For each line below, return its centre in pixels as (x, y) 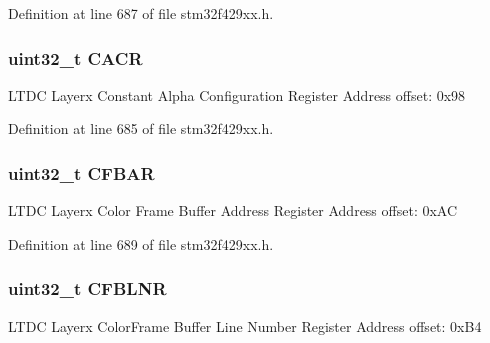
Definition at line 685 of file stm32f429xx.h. (141, 128)
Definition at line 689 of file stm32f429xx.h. (141, 243)
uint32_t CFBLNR (87, 288)
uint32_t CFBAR (81, 172)
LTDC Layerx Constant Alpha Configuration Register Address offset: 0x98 (237, 94)
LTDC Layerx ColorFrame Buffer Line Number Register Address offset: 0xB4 (245, 325)
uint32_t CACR (75, 57)
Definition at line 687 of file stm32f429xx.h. (141, 13)
